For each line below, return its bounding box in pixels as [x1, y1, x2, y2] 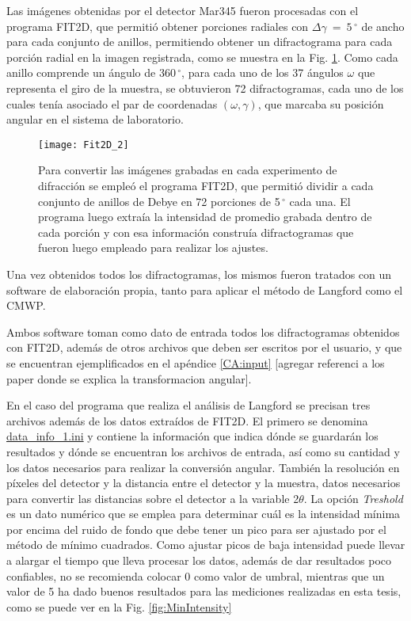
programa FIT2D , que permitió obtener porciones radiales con [6, 17, 309, 34]
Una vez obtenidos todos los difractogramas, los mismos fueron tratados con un [6, 265, 392, 282]
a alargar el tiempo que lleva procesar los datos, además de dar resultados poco [6, 552, 391, 569]
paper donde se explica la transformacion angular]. [6, 370, 252, 387]
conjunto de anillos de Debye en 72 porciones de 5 [38, 192, 280, 209]
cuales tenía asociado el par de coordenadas [6, 95, 218, 112]
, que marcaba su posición [257, 95, 384, 112]
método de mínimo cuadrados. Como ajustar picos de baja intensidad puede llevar [6, 536, 405, 553]
